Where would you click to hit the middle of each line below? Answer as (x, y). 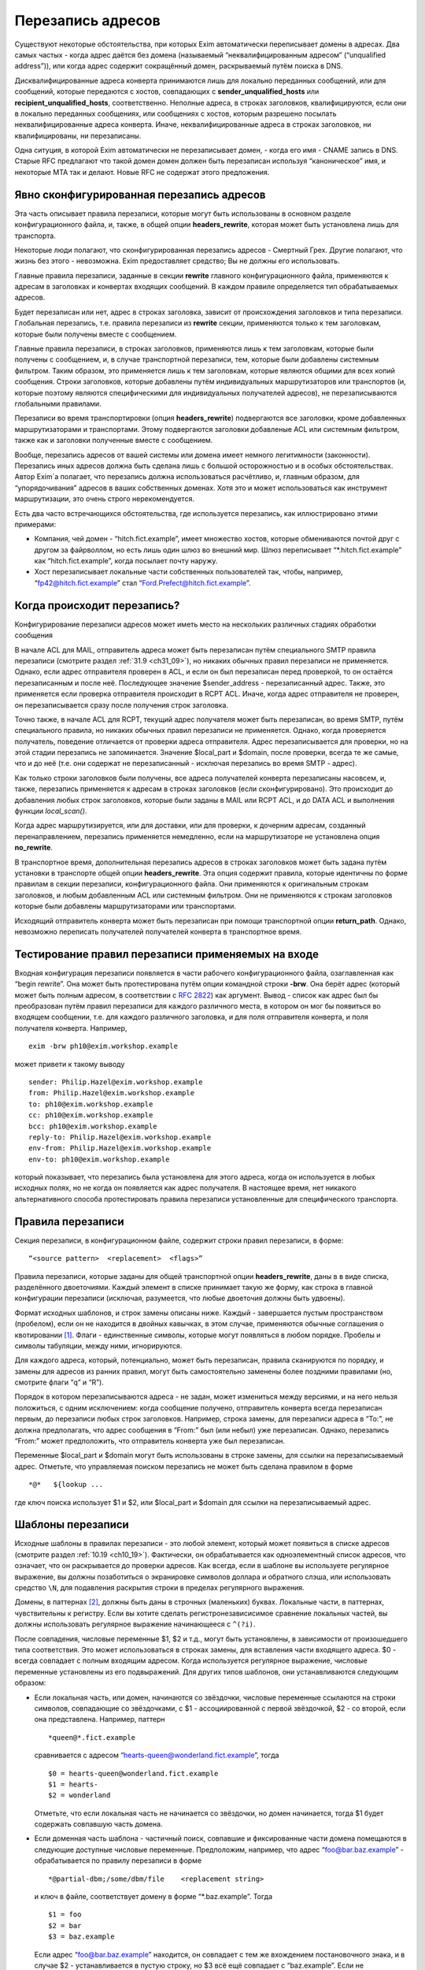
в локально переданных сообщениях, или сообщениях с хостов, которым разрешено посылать (176, 113)
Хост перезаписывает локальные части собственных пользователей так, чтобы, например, (188, 572)
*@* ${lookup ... (66, 1485)
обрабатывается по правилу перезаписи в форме (118, 1860)
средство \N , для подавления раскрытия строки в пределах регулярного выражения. (159, 1588)
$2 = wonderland (79, 1795)
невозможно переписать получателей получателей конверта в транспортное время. (158, 931)
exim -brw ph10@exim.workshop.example (103, 1046)
